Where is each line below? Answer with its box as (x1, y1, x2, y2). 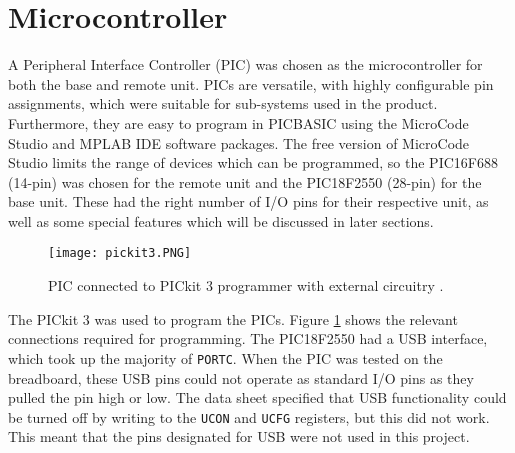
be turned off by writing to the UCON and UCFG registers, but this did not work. (8, 406, 490, 427)
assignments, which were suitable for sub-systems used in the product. (8, 93, 438, 114)
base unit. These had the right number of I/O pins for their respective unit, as (8, 191, 489, 212)
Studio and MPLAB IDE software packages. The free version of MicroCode (8, 132, 470, 153)
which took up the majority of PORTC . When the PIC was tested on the (8, 347, 443, 368)
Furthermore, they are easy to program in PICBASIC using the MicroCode (8, 112, 469, 133)
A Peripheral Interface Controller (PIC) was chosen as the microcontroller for (8, 54, 483, 75)
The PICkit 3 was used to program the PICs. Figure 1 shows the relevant (8, 308, 458, 329)
